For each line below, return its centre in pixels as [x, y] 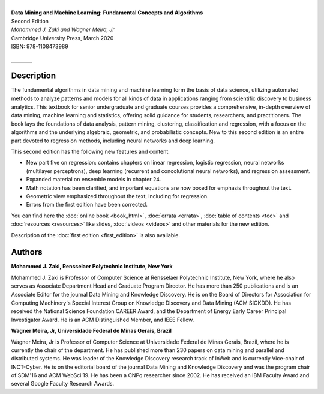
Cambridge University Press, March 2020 [62, 38]
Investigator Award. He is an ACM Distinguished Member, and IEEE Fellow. [103, 320]
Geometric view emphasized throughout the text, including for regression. [118, 196]
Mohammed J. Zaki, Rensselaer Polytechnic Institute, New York [92, 267]
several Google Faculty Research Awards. [62, 384]
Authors [27, 252]
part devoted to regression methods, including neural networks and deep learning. [113, 141]
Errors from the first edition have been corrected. [87, 205]
